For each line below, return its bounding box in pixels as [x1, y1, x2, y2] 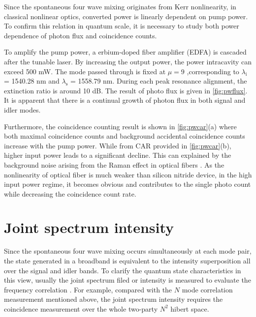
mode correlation [182, 284, 233, 294]
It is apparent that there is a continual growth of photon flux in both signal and [4, 95, 246, 105]
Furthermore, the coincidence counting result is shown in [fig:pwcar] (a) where [4, 121, 237, 131]
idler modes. [4, 104, 41, 115]
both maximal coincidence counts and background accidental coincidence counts [4, 131, 245, 141]
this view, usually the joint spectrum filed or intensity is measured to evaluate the [4, 275, 251, 285]
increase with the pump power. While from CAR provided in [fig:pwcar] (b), [4, 140, 231, 150]
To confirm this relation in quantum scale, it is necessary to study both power [4, 21, 239, 31]
